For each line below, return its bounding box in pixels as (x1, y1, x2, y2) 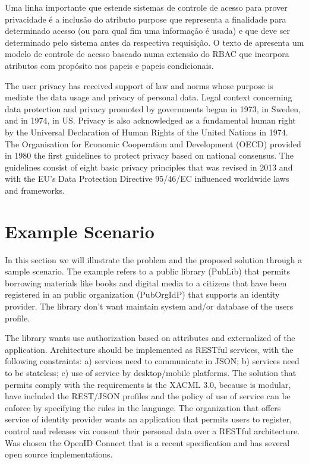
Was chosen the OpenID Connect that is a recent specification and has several (5, 436, 290, 449)
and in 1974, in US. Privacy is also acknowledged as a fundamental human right (5, 114, 296, 127)
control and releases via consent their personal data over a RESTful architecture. (5, 424, 300, 437)
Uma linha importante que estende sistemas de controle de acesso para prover (5, 1, 288, 13)
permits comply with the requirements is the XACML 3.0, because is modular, (5, 378, 291, 390)
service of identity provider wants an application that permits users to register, (5, 413, 292, 425)
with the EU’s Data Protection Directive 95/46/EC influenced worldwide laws (5, 172, 289, 185)
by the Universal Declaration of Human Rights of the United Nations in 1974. (5, 125, 288, 138)
